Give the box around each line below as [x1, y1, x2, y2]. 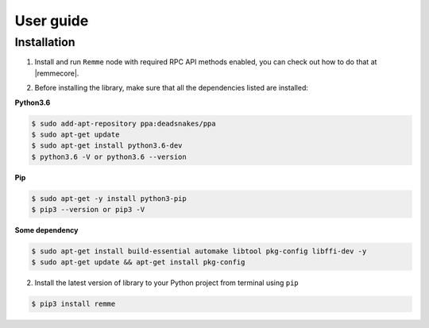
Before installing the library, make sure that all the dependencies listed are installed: [34, 83, 309, 93]
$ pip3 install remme [31, 299, 116, 309]
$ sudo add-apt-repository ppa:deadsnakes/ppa [31, 119, 216, 128]
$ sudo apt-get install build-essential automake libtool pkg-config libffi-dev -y [31, 247, 367, 256]
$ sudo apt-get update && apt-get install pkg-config [31, 258, 245, 267]
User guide [14, 12, 89, 29]
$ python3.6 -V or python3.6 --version [31, 152, 187, 161]
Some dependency [14, 226, 79, 235]
